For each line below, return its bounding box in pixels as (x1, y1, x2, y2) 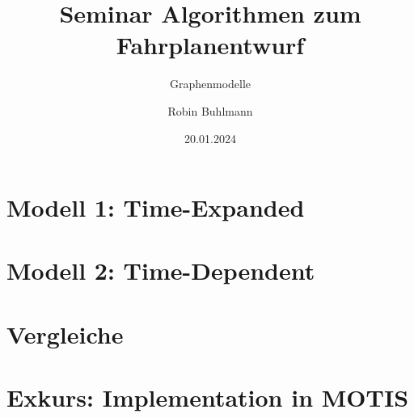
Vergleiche (6, 317, 124, 350)
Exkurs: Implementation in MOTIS (6, 381, 409, 414)
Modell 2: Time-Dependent (6, 254, 315, 287)
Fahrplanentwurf (116, 28, 305, 61)
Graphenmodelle (169, 75, 251, 92)
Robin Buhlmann (167, 102, 253, 119)
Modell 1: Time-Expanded (6, 191, 305, 224)
